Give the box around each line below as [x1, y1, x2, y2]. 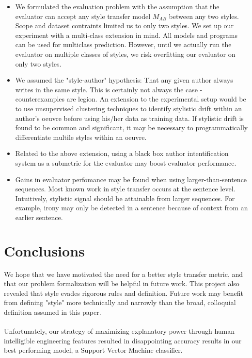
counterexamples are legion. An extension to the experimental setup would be [15, 94, 246, 104]
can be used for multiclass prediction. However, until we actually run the [15, 39, 232, 50]
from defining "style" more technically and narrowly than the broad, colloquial [4, 297, 236, 307]
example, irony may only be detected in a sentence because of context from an [15, 203, 248, 213]
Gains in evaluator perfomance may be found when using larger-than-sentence [15, 174, 247, 184]
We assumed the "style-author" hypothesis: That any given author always [15, 75, 233, 85]
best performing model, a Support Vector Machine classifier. [4, 345, 183, 355]
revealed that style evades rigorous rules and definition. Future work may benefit [4, 288, 243, 298]
